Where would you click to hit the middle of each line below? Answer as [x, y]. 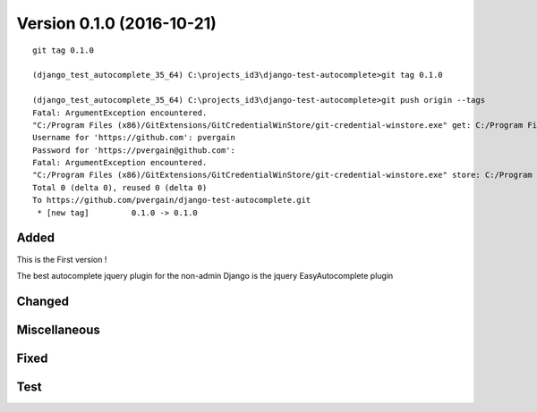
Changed [43, 301]
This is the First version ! [62, 259]
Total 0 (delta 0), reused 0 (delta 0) [120, 187]
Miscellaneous [58, 329]
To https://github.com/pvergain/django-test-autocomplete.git [172, 200]
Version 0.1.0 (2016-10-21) [116, 23]
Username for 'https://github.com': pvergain [134, 138]
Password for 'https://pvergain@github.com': [134, 150]
